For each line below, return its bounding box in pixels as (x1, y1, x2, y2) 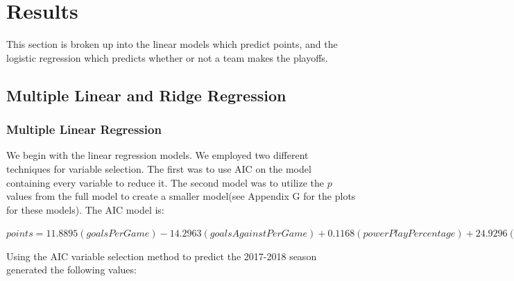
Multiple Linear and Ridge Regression (6, 84, 286, 105)
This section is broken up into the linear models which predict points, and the (6, 37, 338, 51)
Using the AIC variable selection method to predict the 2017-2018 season (6, 248, 317, 263)
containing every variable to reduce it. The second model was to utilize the (6, 175, 324, 189)
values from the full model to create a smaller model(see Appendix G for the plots (6, 189, 356, 203)
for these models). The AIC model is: (6, 202, 164, 216)
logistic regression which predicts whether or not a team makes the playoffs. (6, 50, 328, 65)
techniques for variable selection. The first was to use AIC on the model (6, 161, 311, 176)
